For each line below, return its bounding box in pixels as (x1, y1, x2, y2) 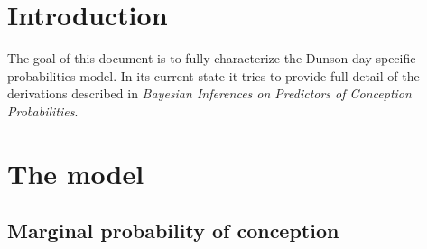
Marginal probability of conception (7, 217, 339, 244)
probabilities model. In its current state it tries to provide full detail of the (7, 66, 420, 85)
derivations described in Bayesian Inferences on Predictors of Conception (7, 84, 412, 103)
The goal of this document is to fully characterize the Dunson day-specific (7, 49, 416, 68)
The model (7, 154, 144, 191)
